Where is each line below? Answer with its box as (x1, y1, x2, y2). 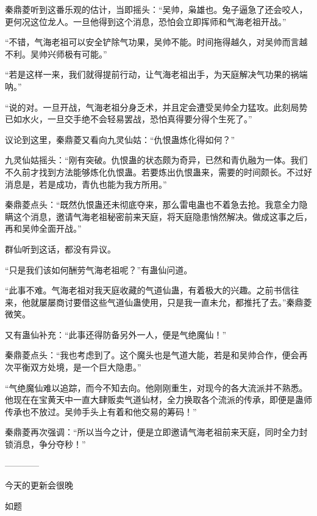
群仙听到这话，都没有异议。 (5, 242, 116, 255)
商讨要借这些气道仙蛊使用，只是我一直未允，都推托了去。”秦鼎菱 (55, 295, 312, 308)
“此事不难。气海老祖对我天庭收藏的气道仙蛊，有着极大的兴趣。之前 (5, 284, 274, 297)
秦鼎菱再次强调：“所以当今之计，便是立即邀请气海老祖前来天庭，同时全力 (5, 426, 299, 438)
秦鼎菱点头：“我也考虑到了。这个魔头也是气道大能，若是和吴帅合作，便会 (5, 348, 299, 361)
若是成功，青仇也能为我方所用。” (38, 177, 167, 190)
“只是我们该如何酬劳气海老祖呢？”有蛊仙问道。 (5, 263, 193, 276)
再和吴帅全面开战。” (5, 222, 82, 235)
